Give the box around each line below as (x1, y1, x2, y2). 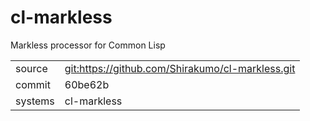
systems (15, 94, 55, 108)
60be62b (64, 77, 110, 91)
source (15, 61, 48, 75)
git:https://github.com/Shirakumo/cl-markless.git (64, 61, 296, 75)
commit (15, 77, 51, 91)
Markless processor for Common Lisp (10, 39, 166, 51)
